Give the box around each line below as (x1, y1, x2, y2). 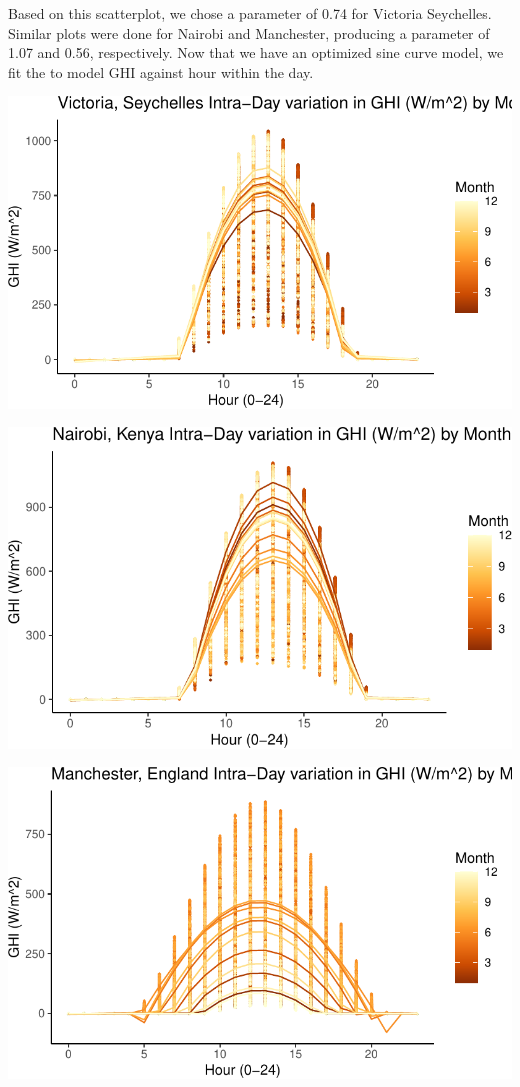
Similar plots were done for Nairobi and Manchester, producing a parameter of (8, 22, 490, 43)
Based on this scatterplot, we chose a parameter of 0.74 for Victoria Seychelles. (8, 3, 492, 23)
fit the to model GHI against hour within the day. (8, 61, 314, 82)
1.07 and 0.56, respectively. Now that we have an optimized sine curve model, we (8, 42, 504, 63)
